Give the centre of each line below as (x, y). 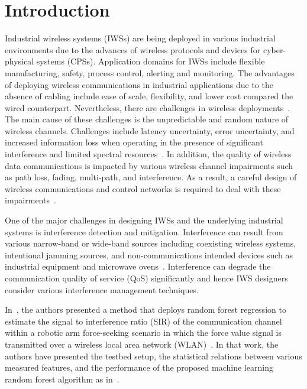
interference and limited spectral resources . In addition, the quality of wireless (148, 154)
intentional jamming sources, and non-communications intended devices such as (149, 255)
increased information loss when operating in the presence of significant (134, 142)
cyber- (274, 49)
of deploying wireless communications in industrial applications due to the (139, 84)
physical (20, 61)
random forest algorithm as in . (62, 379)
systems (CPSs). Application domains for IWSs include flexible (151, 61)
